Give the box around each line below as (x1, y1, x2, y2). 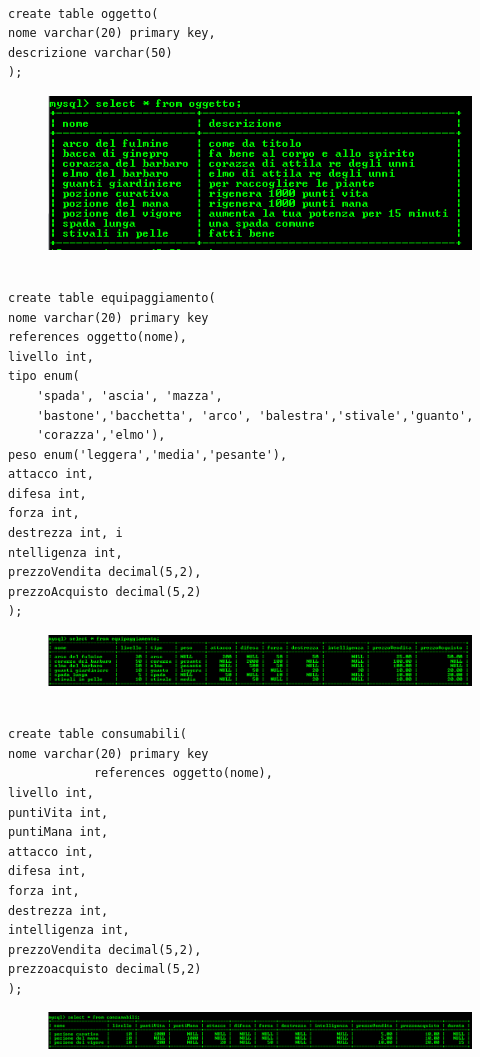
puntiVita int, (8, 805, 109, 820)
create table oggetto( (8, 6, 159, 21)
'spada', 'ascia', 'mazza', (36, 388, 223, 403)
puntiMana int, (8, 825, 109, 840)
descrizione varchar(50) (8, 45, 173, 60)
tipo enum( (8, 369, 80, 384)
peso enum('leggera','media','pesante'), (8, 447, 288, 462)
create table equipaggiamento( (8, 290, 216, 305)
